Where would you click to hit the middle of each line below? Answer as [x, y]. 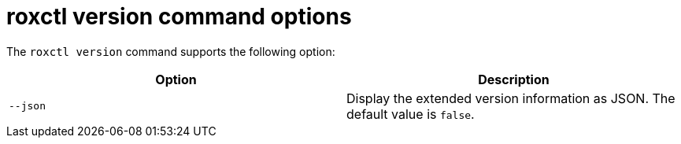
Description [514, 79]
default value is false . [411, 114]
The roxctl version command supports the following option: [171, 51]
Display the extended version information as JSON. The [511, 98]
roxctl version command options [179, 17]
